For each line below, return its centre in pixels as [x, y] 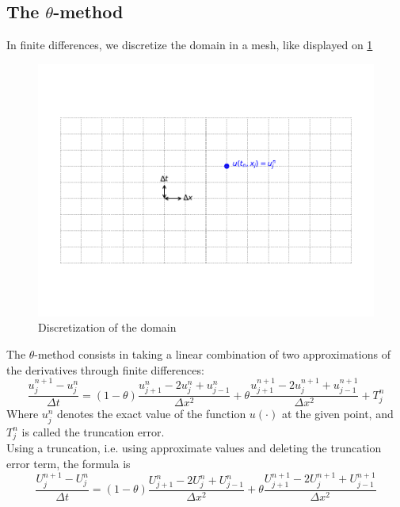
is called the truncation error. [93, 431]
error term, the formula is [69, 463]
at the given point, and [337, 414]
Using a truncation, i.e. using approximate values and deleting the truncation [194, 448]
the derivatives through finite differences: [105, 369]
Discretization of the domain [107, 327]
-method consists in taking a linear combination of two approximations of [212, 353]
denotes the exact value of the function [152, 414]
